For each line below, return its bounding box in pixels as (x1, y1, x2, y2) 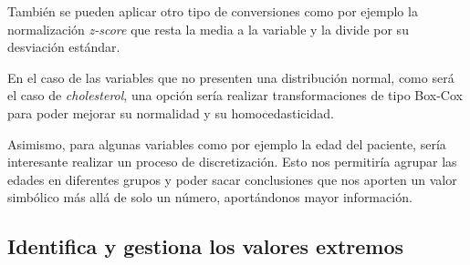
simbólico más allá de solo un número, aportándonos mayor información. (7, 188, 413, 207)
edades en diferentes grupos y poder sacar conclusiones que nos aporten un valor (7, 169, 457, 189)
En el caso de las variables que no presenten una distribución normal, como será (7, 67, 454, 87)
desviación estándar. (7, 37, 120, 56)
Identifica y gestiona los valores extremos (7, 232, 404, 260)
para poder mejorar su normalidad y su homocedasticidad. (7, 103, 334, 122)
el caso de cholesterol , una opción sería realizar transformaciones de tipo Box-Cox (7, 86, 463, 105)
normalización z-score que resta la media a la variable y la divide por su (7, 19, 409, 38)
